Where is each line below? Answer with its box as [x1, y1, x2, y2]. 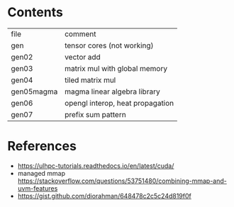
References [7, 138, 77, 155]
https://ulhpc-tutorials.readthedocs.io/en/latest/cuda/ [17, 161, 174, 170]
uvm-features [17, 184, 58, 192]
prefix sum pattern [65, 109, 126, 119]
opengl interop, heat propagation [65, 98, 174, 108]
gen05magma [11, 86, 58, 96]
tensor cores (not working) [65, 40, 154, 50]
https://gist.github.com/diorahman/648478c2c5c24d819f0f [17, 191, 191, 200]
